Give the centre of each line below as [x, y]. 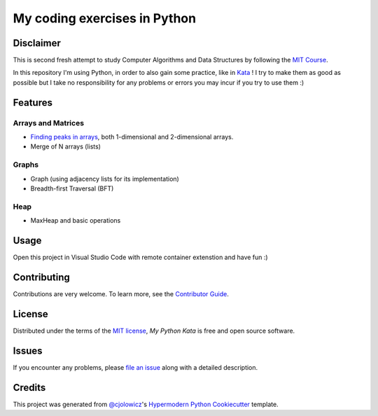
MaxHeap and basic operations [76, 221]
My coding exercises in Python [104, 18]
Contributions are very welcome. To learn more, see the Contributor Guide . [121, 293]
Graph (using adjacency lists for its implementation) [105, 179]
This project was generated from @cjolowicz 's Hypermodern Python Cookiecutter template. [146, 404]
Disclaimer [37, 43]
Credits [29, 388]
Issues [28, 351]
